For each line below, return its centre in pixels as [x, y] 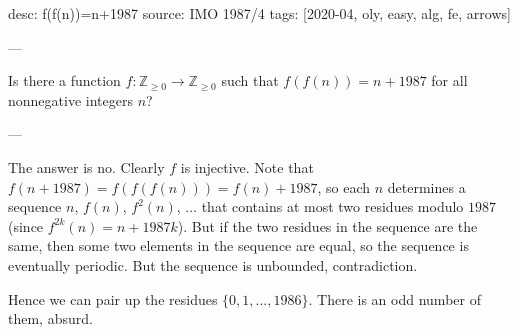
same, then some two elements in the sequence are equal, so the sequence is [238, 245]
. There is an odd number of [394, 298]
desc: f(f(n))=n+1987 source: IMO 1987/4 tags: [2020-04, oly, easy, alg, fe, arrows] [259, 13]
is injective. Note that [247, 166]
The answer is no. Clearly [86, 166]
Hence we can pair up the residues [113, 298]
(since [26, 225]
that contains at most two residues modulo [332, 206]
